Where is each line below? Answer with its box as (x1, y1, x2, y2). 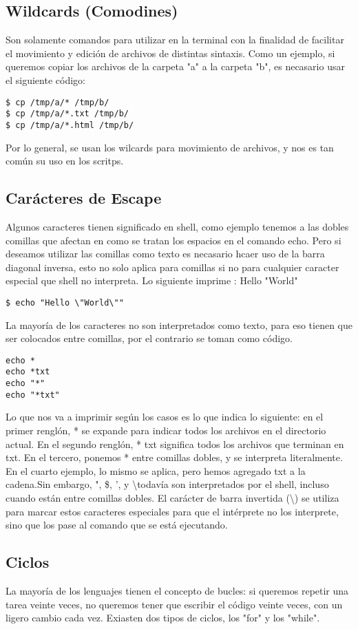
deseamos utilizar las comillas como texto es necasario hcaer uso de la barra (6, 246, 325, 261)
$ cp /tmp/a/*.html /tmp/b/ (6, 120, 134, 130)
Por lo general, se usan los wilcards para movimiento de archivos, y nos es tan (6, 140, 334, 154)
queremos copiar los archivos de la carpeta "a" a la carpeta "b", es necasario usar (6, 59, 345, 74)
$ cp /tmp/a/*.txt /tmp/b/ (6, 109, 129, 119)
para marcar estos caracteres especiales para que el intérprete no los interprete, (6, 504, 339, 518)
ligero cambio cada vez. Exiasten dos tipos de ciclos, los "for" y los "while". (6, 610, 320, 625)
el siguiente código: (6, 72, 85, 87)
